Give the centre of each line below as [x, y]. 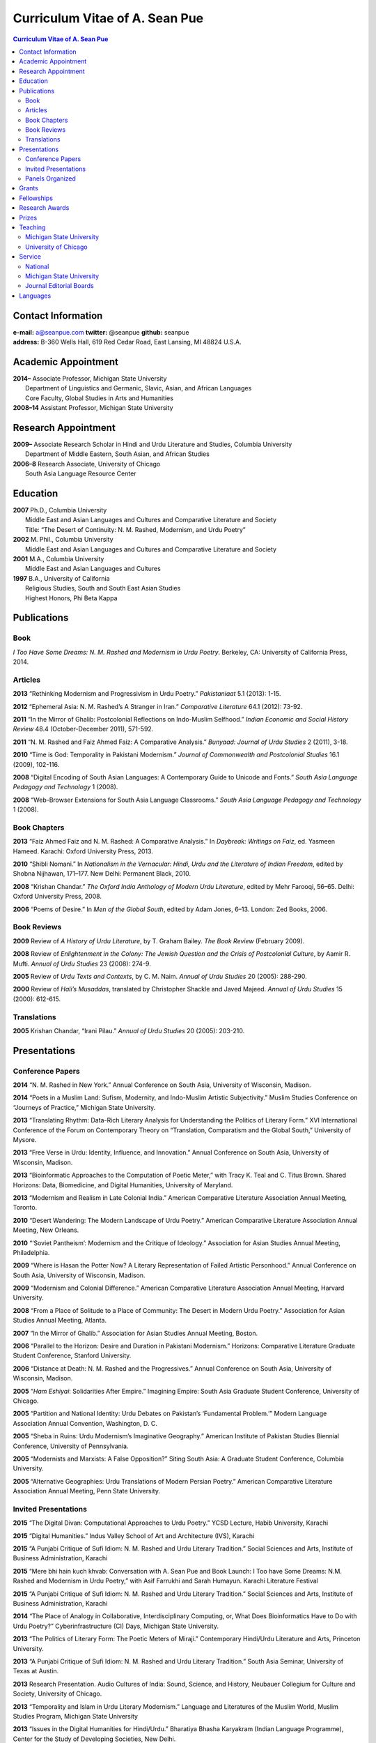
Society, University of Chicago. [57, 1693]
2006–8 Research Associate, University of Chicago [87, 464]
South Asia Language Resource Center [81, 473]
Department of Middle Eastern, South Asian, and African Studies [118, 454]
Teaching [32, 227]
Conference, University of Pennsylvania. [71, 1446]
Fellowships [36, 198]
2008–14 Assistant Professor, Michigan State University [93, 408]
